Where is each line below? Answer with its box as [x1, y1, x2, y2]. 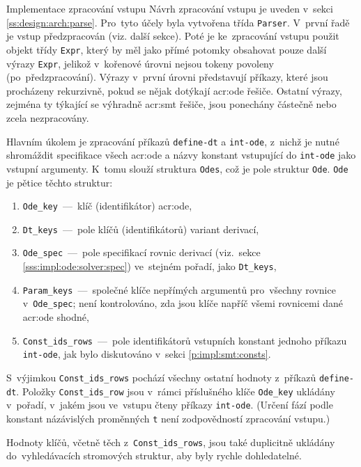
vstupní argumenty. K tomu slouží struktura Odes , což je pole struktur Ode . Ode [6, 161, 348, 175]
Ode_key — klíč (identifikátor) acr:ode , [22, 198, 192, 213]
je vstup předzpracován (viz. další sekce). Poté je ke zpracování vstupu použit [6, 29, 339, 43]
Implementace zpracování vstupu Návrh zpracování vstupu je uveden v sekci [6, 1, 333, 15]
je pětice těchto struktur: [6, 175, 113, 189]
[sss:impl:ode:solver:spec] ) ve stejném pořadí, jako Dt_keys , [22, 259, 277, 274]
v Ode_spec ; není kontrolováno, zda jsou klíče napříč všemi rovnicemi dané [22, 296, 344, 310]
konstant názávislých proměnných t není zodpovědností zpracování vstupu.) [6, 411, 330, 425]
